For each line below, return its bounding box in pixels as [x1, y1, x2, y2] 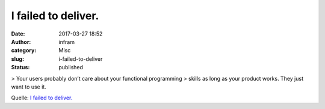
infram [58, 38, 75, 45]
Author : [11, 38, 31, 45]
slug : [11, 55, 24, 63]
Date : [11, 30, 25, 37]
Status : [11, 64, 30, 71]
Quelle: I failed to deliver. [11, 94, 73, 102]
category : [11, 47, 37, 54]
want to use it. [11, 83, 46, 90]
